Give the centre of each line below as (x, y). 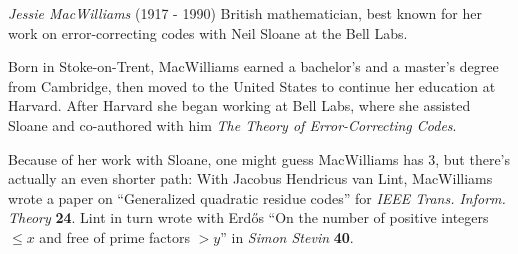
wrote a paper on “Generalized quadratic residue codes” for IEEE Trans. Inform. (257, 197)
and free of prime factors (115, 236)
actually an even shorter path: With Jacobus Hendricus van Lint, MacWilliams (250, 178)
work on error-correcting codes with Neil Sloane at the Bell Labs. (208, 32)
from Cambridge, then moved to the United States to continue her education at (252, 85)
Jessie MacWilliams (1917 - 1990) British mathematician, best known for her (245, 13)
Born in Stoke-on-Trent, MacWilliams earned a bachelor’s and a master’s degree (253, 66)
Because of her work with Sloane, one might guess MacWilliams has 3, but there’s (259, 158)
